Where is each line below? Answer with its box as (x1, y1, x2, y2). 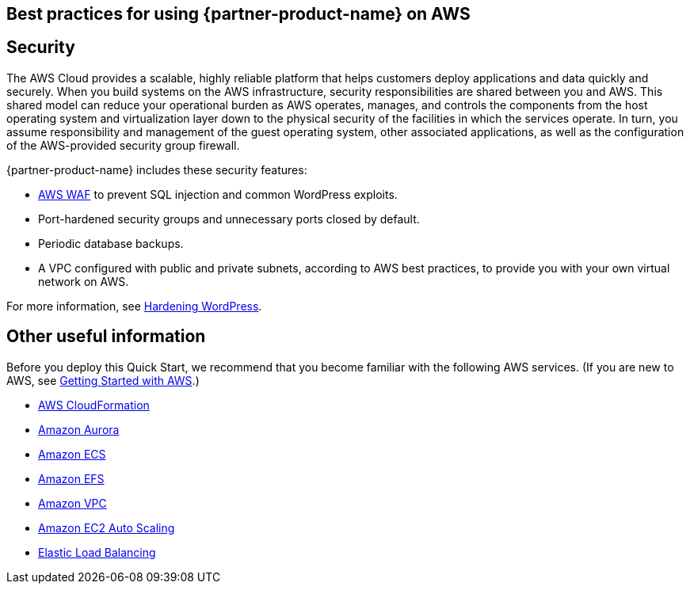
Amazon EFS (38, 471, 105, 485)
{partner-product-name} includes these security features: (6, 162, 307, 177)
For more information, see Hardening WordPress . (6, 299, 262, 313)
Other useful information (6, 326, 206, 347)
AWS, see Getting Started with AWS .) (6, 373, 200, 387)
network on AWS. (38, 274, 129, 288)
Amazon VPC (38, 496, 107, 510)
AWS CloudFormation (38, 398, 150, 412)
